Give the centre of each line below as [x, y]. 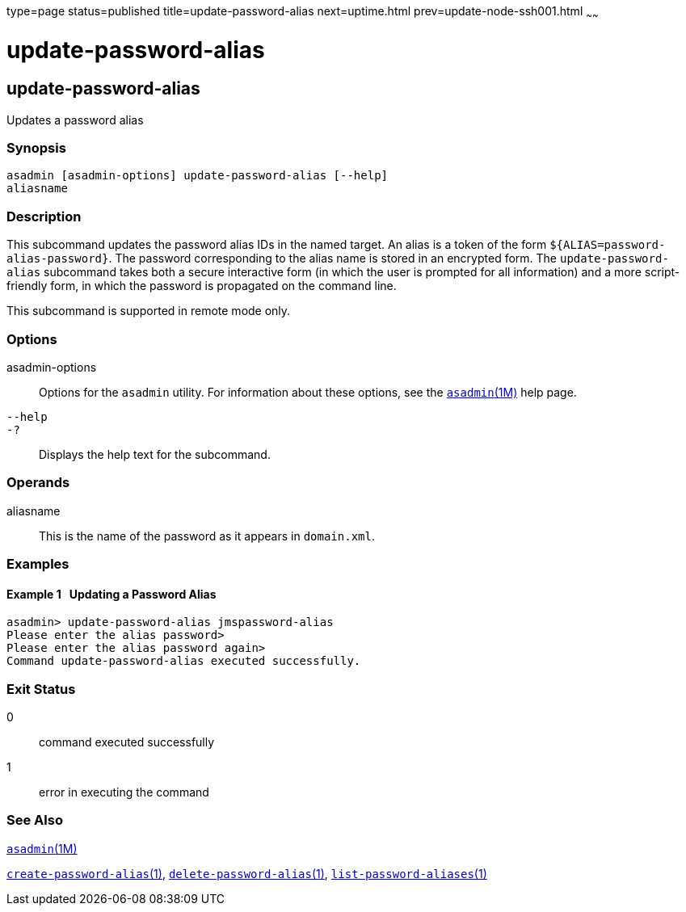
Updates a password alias [75, 120]
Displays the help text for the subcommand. [155, 454]
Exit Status [41, 689]
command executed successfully [127, 742]
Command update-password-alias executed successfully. [184, 661]
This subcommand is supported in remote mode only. [149, 311]
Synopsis [36, 148]
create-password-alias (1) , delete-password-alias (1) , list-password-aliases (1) [247, 873]
